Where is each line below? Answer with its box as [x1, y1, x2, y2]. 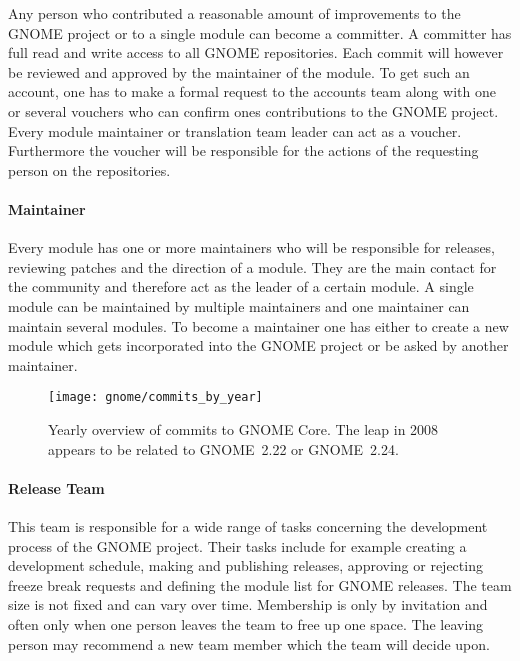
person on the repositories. [8, 159, 171, 180]
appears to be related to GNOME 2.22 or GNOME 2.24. [48, 438, 399, 459]
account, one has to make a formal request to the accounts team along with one [8, 81, 496, 102]
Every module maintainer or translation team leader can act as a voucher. [8, 120, 462, 141]
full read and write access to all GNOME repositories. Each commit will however [8, 42, 504, 63]
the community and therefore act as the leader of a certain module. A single [8, 276, 474, 297]
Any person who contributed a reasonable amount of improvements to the [8, 3, 461, 23]
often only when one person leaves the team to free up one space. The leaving [8, 613, 484, 634]
